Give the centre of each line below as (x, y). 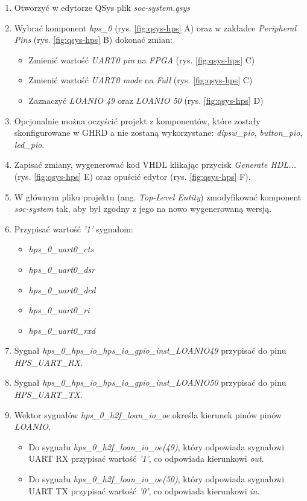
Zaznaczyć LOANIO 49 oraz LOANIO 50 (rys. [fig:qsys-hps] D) (146, 100)
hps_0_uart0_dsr (62, 269)
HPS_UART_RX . (48, 362)
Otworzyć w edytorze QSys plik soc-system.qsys (102, 7)
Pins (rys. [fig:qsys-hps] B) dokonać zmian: (93, 40)
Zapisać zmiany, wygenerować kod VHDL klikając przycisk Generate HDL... (155, 164)
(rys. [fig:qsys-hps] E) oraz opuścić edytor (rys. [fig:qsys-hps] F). (132, 176)
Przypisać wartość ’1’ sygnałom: (74, 228)
